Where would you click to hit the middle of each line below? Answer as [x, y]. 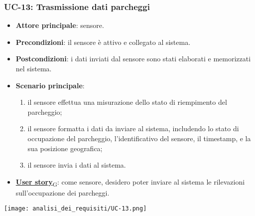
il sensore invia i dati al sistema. [77, 165]
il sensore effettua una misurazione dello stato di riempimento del [127, 102]
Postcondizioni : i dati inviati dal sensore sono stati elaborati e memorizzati [133, 59]
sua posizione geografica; [65, 148]
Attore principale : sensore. [60, 25]
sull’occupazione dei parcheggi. [63, 192]
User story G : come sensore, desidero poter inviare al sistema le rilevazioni [130, 182]
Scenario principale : [50, 85]
